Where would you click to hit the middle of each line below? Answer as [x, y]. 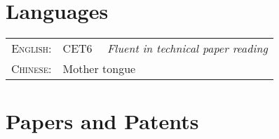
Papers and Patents [102, 121]
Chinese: [32, 69]
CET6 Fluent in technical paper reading [165, 48]
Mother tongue [99, 69]
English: [32, 48]
